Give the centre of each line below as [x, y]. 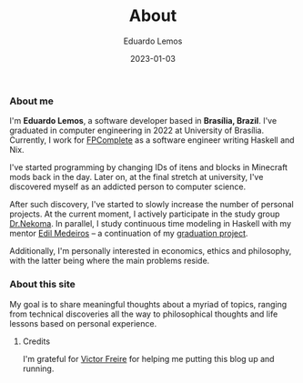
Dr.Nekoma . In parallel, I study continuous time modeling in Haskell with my [151, 224]
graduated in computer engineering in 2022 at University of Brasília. [137, 131]
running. [38, 368]
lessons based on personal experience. [83, 323]
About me [32, 101]
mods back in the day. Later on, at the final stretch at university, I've [136, 177]
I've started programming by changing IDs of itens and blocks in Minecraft [149, 167]
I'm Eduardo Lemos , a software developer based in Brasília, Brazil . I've [143, 121]
